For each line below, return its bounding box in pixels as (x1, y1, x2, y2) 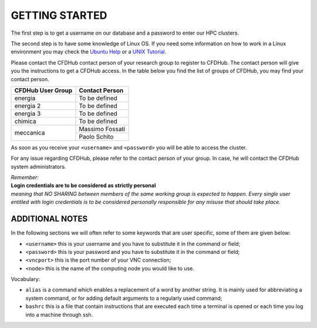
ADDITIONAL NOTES (11, 214, 88, 224)
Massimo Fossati (79, 125, 126, 133)
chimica (14, 117, 36, 125)
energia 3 (14, 109, 41, 118)
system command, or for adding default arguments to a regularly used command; (25, 294, 222, 302)
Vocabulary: (11, 276, 41, 283)
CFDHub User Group (14, 86, 73, 94)
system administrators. (11, 163, 66, 170)
